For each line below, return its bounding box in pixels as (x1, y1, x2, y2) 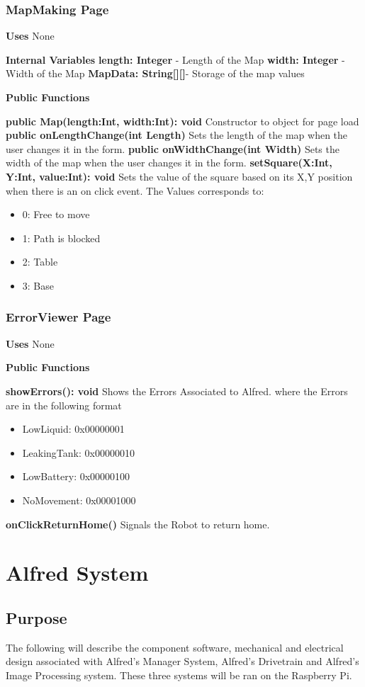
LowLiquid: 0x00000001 (22, 421, 125, 436)
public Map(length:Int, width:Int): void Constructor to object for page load (6, 113, 359, 128)
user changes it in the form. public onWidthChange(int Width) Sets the (6, 141, 339, 156)
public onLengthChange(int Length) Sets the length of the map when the (6, 127, 348, 142)
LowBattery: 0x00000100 (22, 469, 130, 484)
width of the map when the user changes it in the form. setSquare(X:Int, (6, 155, 332, 170)
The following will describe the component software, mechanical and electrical (6, 640, 344, 654)
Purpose (6, 606, 67, 628)
